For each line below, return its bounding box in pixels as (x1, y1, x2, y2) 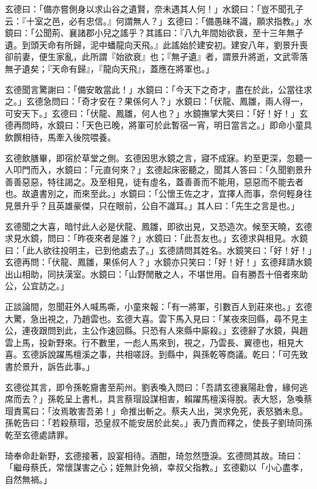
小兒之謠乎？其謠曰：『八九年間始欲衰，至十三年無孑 (94, 26, 304, 39)
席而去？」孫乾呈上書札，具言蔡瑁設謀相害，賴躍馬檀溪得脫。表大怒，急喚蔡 (5, 392, 312, 405)
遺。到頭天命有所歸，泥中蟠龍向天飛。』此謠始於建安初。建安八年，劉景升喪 (5, 38, 308, 51)
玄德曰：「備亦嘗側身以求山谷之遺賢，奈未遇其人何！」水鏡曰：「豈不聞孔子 (5, 2, 304, 15)
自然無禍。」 (5, 472, 52, 485)
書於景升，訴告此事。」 (5, 360, 94, 373)
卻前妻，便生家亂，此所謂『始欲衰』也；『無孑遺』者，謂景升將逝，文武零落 (5, 50, 308, 63)
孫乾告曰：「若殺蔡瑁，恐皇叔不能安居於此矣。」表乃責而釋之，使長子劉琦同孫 (5, 416, 312, 429)
